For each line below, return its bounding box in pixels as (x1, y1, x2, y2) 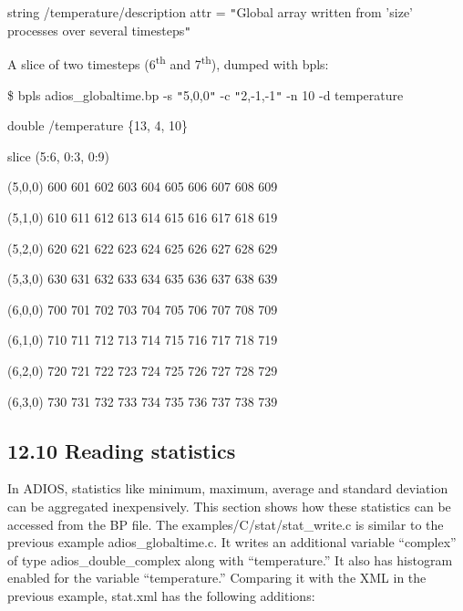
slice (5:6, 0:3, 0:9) (7, 146, 110, 165)
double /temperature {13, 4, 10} (7, 116, 189, 135)
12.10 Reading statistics (7, 436, 236, 464)
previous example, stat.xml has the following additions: (7, 585, 315, 605)
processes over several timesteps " (7, 20, 191, 39)
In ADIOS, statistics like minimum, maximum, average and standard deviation (7, 479, 448, 498)
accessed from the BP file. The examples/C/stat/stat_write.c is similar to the (7, 514, 444, 533)
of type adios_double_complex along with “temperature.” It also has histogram (7, 550, 453, 569)
